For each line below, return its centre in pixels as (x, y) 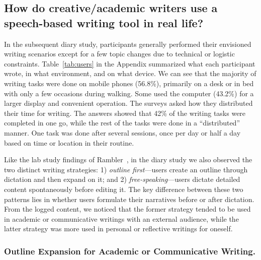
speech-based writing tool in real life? (104, 22)
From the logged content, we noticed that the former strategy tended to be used (127, 209)
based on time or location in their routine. (69, 142)
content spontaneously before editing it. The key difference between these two (124, 189)
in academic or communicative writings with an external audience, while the (121, 218)
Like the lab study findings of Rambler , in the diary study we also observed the (128, 159)
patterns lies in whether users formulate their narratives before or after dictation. (129, 199)
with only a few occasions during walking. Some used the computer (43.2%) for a (129, 93)
